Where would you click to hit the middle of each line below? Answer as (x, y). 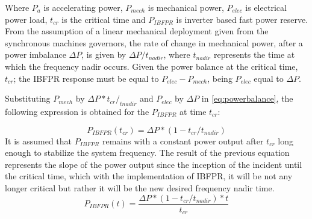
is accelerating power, (83, 7)
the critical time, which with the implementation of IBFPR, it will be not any (149, 176)
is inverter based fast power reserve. (242, 19)
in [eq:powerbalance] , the (247, 98)
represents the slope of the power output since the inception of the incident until (154, 164)
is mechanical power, (186, 7)
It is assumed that (39, 140)
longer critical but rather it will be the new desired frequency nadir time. (140, 187)
